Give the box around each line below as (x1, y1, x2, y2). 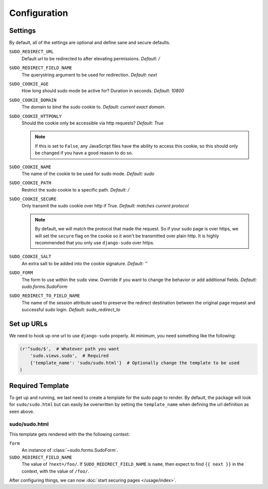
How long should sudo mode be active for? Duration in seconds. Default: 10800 (21, 88, 185, 94)
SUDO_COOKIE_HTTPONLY (9, 113, 62, 119)
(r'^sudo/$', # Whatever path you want (19, 346, 119, 352)
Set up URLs (9, 319, 48, 328)
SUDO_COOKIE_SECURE (9, 196, 57, 202)
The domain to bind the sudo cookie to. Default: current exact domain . (21, 104, 166, 110)
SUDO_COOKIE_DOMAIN (9, 97, 57, 103)
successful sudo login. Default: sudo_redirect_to (21, 306, 121, 313)
